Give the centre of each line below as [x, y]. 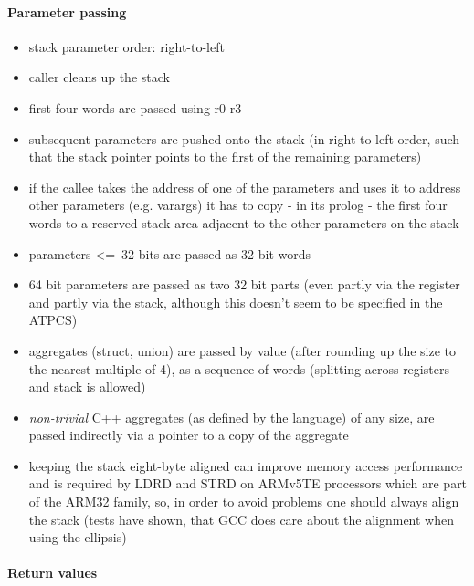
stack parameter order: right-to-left [126, 46]
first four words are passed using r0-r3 [135, 107]
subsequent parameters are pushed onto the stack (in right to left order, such [244, 138]
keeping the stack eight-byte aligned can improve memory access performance [246, 465]
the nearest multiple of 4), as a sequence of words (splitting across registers [239, 368]
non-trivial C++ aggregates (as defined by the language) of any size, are [232, 417]
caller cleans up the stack [99, 77]
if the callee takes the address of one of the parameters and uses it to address [245, 187]
